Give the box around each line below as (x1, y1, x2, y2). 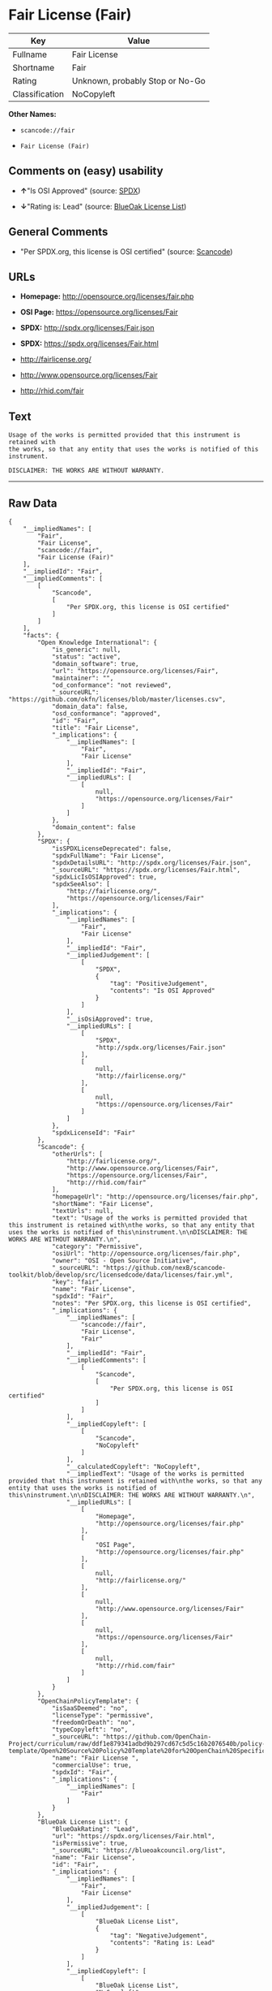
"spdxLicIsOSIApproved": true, (51, 873, 158, 881)
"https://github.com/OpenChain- (102, 1733, 212, 1741)
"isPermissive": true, (51, 1839, 129, 1847)
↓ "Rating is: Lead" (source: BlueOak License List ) (19, 201, 187, 211)
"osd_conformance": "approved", (51, 710, 161, 718)
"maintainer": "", (51, 674, 114, 682)
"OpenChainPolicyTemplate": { (37, 1697, 139, 1705)
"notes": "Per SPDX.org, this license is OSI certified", (51, 1299, 252, 1307)
